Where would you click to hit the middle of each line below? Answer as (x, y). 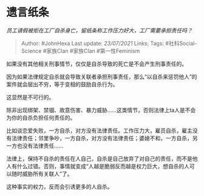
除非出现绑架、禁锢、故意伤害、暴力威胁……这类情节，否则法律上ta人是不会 (101, 110)
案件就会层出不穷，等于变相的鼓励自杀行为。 (62, 84)
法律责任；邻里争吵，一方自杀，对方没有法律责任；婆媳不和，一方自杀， (102, 138)
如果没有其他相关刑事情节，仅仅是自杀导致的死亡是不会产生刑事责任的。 (97, 64)
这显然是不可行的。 (30, 97)
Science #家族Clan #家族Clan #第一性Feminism (80, 51)
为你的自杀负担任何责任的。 (41, 117)
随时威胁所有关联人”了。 (42, 174)
